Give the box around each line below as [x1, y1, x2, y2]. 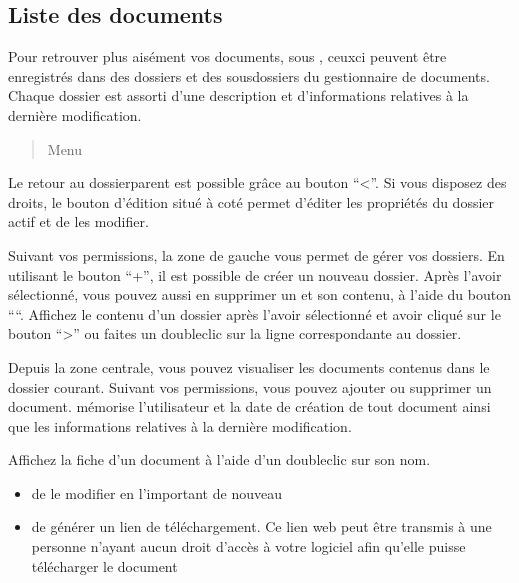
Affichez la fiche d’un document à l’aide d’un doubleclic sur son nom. [8, 449, 431, 470]
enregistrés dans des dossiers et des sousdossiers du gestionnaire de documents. [8, 65, 490, 86]
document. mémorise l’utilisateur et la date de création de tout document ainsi [8, 396, 491, 417]
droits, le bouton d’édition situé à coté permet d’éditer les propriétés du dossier [8, 191, 495, 212]
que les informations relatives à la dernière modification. [8, 415, 352, 436]
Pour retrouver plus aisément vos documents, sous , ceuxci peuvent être [8, 46, 447, 67]
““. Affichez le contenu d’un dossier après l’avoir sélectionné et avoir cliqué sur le [8, 303, 501, 324]
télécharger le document [31, 555, 178, 576]
